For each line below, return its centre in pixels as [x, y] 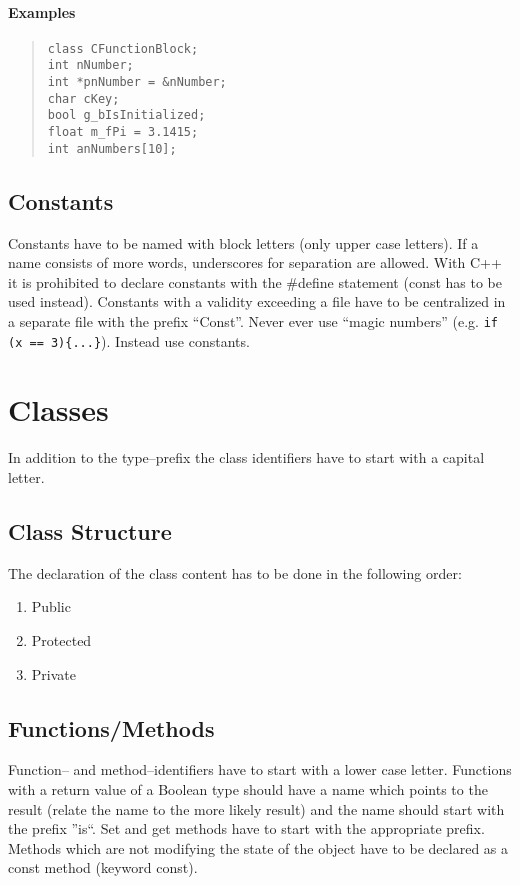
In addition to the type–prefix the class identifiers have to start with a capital [246, 457]
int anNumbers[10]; [112, 148]
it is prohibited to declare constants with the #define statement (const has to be [255, 281]
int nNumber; [90, 65]
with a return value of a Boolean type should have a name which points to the [248, 788]
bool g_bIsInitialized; [126, 115]
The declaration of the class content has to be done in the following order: [235, 572]
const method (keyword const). [103, 867]
